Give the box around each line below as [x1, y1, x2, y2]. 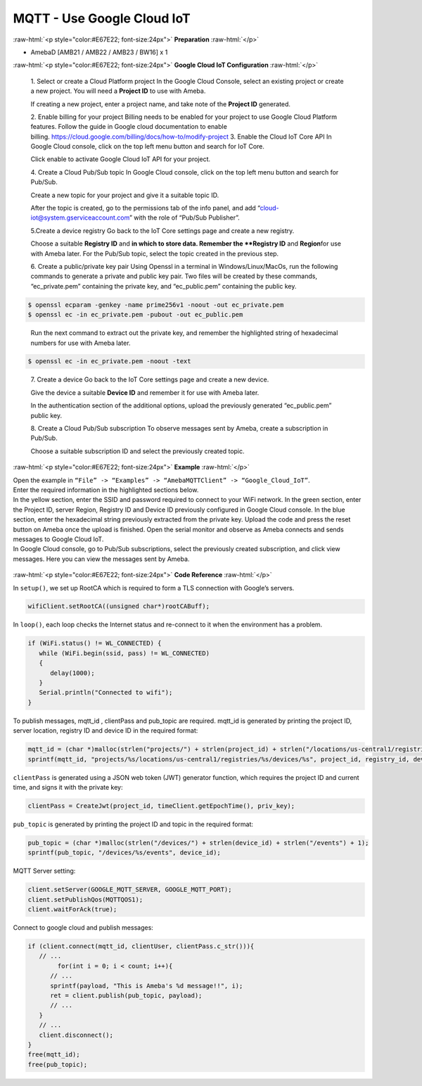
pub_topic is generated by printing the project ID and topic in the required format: [13, 820, 253, 828]
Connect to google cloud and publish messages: [13, 923, 154, 932]
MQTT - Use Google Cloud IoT [13, 11, 191, 26]
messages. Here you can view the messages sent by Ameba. [13, 555, 190, 563]
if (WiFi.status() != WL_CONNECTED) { [27, 639, 162, 648]
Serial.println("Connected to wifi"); [39, 688, 173, 697]
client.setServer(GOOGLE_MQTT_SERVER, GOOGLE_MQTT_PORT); [27, 885, 232, 894]
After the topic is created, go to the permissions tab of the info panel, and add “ [30, 204, 260, 213]
